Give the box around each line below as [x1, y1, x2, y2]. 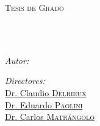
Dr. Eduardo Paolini [5, 98, 83, 111]
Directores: [5, 74, 45, 87]
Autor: [5, 54, 29, 66]
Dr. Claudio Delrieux [5, 86, 87, 99]
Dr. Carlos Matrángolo [5, 110, 95, 123]
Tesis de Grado [5, 1, 64, 13]
